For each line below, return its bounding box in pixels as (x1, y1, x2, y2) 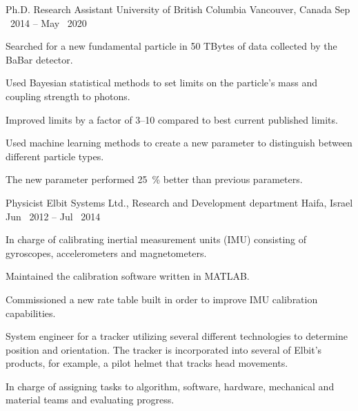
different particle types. (6, 149, 104, 163)
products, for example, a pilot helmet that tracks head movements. (6, 356, 288, 370)
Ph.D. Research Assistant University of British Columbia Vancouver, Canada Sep (6, 2, 350, 16)
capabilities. (6, 305, 56, 320)
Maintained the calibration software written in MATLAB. (6, 269, 250, 283)
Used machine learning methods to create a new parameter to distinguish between (6, 135, 352, 150)
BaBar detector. (6, 52, 73, 66)
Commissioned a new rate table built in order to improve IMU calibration (6, 291, 318, 306)
